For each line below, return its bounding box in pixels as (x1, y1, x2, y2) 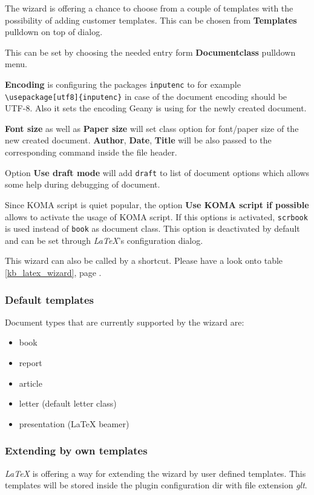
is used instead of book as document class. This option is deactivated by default (5, 222, 300, 235)
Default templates (5, 292, 94, 307)
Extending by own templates (5, 443, 148, 458)
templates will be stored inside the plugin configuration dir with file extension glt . (5, 479, 307, 491)
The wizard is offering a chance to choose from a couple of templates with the (5, 2, 293, 14)
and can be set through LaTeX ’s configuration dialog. (5, 234, 203, 246)
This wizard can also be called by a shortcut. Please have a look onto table (5, 254, 283, 267)
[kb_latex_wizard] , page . (5, 266, 102, 278)
